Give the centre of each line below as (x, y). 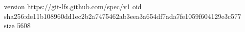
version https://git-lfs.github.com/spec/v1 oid (73, 6)
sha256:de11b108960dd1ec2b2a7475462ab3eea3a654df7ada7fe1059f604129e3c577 (123, 16)
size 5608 (17, 25)
